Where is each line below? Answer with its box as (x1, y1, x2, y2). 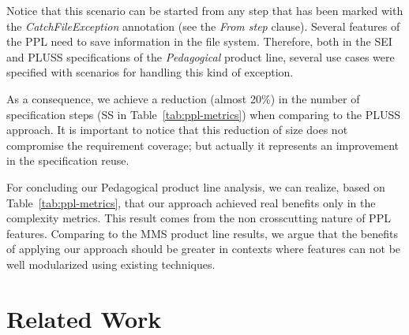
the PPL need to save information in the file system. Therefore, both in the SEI (6, 33, 392, 50)
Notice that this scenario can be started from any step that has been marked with (6, 2, 403, 18)
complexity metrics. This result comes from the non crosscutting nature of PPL (6, 210, 391, 226)
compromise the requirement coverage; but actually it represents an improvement (6, 136, 400, 153)
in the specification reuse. (6, 152, 129, 169)
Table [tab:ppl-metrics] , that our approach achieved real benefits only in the (6, 194, 376, 210)
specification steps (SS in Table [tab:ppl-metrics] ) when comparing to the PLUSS (6, 106, 400, 122)
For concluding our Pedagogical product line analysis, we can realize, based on (6, 178, 385, 195)
